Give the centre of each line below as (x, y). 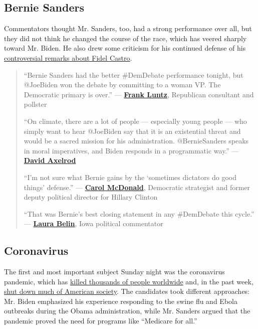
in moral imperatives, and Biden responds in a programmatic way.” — (131, 150)
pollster (35, 104)
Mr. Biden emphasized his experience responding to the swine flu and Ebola (121, 301)
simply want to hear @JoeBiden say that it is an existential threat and (132, 131)
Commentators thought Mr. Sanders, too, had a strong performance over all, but (128, 28)
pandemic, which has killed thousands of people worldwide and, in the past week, (129, 281)
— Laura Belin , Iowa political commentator (93, 223)
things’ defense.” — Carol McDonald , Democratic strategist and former (137, 187)
